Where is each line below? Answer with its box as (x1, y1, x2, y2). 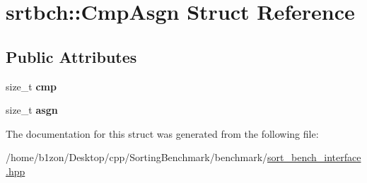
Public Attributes (6, 45, 137, 67)
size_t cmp (6, 78, 57, 93)
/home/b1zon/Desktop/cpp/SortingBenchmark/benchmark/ (6, 150, 268, 165)
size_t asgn (6, 102, 58, 117)
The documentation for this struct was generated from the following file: (6, 126, 319, 141)
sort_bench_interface (267, 150, 361, 165)
